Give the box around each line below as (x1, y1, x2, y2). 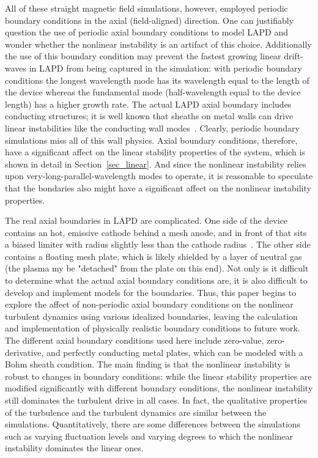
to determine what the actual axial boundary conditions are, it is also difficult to (5, 274, 308, 287)
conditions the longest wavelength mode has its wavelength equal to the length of (5, 73, 309, 86)
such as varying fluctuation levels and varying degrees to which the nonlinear (5, 429, 294, 442)
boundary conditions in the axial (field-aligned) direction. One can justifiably (5, 13, 294, 26)
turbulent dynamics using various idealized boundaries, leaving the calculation (5, 309, 298, 322)
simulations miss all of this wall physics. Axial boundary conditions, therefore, (5, 133, 298, 146)
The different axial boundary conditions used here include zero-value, (5, 334, 264, 347)
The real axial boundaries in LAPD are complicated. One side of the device (5, 214, 288, 227)
